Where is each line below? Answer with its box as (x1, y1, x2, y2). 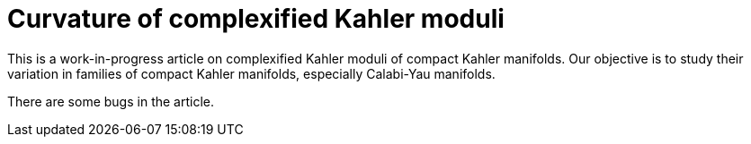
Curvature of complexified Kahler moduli (7, 4, 505, 34)
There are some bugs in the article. (7, 93, 214, 109)
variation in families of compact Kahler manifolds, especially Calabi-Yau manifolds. (7, 65, 496, 81)
